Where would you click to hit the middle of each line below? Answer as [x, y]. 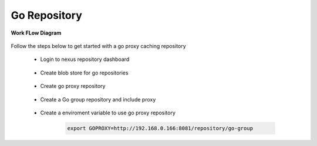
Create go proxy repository [73, 86]
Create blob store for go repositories [84, 73]
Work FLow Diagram [36, 33]
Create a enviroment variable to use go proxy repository [108, 113]
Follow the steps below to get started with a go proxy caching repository [98, 46]
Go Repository [46, 15]
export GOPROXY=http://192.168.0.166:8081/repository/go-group [160, 128]
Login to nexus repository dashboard [85, 59]
